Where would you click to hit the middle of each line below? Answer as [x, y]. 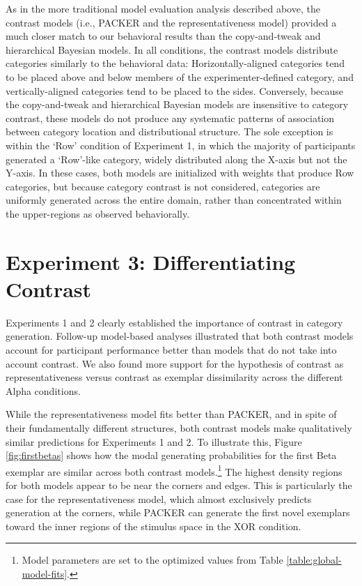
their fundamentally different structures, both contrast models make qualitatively [179, 427]
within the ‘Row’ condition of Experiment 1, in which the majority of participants [181, 145]
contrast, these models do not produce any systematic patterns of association [170, 118]
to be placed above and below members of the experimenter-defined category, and [180, 76]
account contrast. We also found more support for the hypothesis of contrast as [175, 363]
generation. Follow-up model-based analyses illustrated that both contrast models [180, 336]
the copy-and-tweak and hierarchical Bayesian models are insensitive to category [177, 104]
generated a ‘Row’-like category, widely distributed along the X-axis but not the [176, 159]
